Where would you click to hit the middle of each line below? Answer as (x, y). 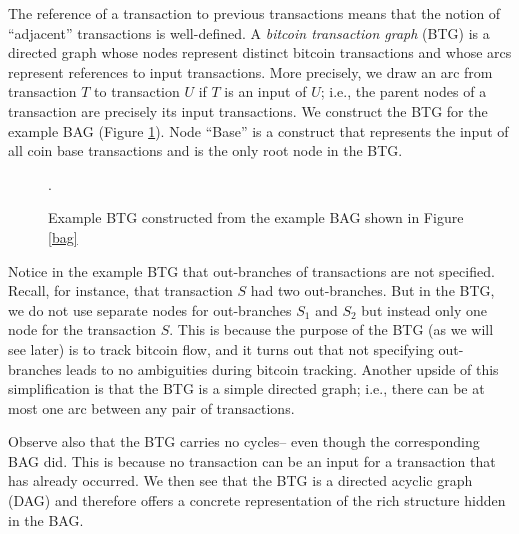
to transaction (137, 91)
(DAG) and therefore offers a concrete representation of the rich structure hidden (257, 500)
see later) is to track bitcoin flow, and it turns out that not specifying (221, 348)
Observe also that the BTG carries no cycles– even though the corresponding (244, 441)
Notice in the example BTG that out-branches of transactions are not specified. (251, 270)
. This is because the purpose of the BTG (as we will (331, 329)
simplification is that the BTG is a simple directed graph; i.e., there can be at (246, 388)
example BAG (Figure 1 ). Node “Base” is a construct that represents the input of (258, 130)
